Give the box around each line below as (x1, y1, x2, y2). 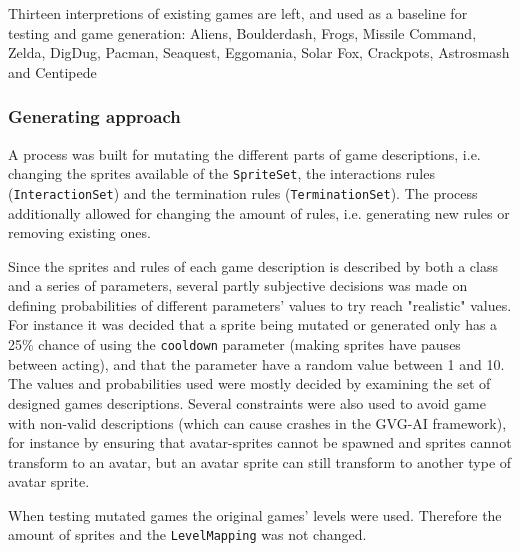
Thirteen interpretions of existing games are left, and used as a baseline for (8, 3, 468, 23)
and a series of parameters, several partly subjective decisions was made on (8, 275, 468, 296)
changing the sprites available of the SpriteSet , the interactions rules (8, 163, 435, 184)
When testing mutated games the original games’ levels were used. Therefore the (8, 504, 502, 525)
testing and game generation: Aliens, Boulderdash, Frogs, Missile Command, (8, 22, 477, 43)
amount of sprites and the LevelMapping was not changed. (8, 524, 367, 545)
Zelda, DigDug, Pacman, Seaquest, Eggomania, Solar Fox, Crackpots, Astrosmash (8, 42, 510, 63)
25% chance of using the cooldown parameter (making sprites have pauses (8, 334, 461, 355)
